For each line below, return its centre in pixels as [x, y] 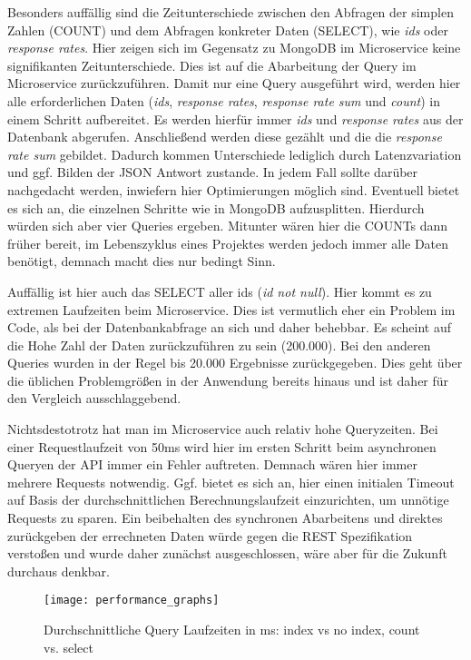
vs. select [69, 647]
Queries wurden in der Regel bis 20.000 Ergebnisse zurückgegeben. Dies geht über [235, 363]
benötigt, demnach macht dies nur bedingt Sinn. [142, 261]
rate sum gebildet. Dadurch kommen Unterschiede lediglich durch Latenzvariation [235, 154]
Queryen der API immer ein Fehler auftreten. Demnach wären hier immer [212, 464]
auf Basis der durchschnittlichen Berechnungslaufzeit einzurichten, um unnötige [228, 500]
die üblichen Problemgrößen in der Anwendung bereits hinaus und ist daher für [228, 380]
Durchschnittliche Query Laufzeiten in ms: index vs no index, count [232, 630]
